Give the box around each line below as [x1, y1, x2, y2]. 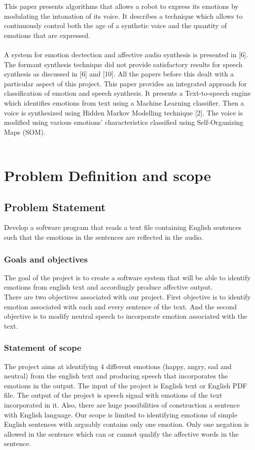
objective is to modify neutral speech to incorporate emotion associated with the [4, 311, 248, 321]
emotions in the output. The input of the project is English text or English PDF [4, 380, 247, 390]
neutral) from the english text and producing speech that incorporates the [4, 371, 228, 381]
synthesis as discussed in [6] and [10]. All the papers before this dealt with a [4, 69, 234, 79]
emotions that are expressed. [4, 30, 90, 40]
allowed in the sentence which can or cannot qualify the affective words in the [4, 428, 239, 439]
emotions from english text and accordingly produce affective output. [4, 282, 213, 292]
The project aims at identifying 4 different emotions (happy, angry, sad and [4, 361, 232, 371]
